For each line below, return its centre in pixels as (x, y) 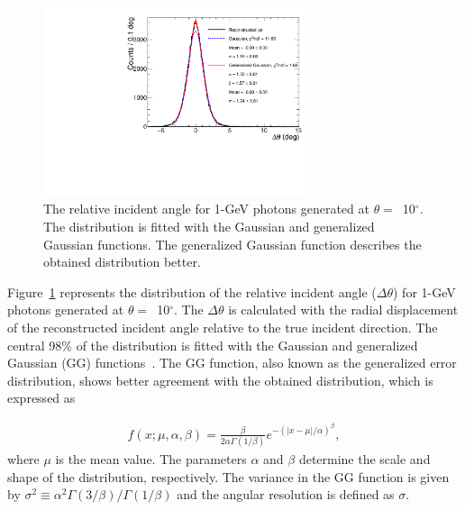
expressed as (41, 398)
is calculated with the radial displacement (343, 310)
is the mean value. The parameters (151, 459)
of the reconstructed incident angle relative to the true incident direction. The (223, 327)
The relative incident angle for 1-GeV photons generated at (206, 209)
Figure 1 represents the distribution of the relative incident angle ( (192, 291)
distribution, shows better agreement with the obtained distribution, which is (220, 380)
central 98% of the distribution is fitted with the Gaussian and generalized (213, 345)
